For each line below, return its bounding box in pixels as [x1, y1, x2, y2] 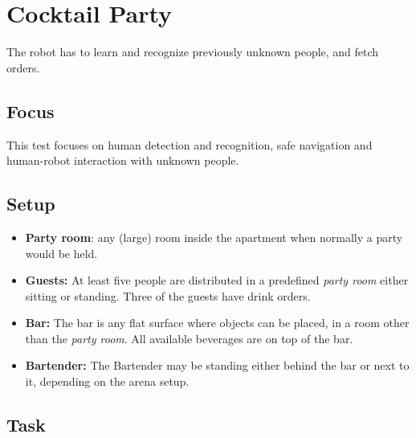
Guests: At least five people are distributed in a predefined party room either [25, 272, 409, 289]
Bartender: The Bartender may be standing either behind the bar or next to [25, 357, 410, 374]
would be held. [25, 244, 98, 261]
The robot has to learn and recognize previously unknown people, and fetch [6, 43, 379, 60]
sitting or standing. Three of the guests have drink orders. [25, 287, 311, 304]
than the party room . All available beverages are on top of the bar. [25, 330, 353, 346]
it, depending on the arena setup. [25, 373, 190, 390]
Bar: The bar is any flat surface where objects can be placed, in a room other [25, 314, 410, 331]
